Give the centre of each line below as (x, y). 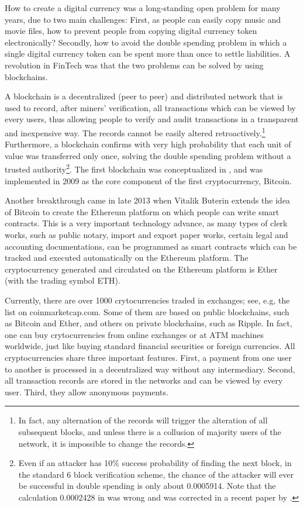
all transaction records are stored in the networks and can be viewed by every (144, 380)
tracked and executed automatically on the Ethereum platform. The (127, 258)
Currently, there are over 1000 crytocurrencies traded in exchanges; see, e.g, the (147, 300)
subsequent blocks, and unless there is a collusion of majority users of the (150, 431)
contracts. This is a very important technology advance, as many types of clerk (146, 223)
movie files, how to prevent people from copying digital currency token (131, 31)
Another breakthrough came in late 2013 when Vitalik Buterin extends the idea (148, 200)
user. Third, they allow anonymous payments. (87, 392)
